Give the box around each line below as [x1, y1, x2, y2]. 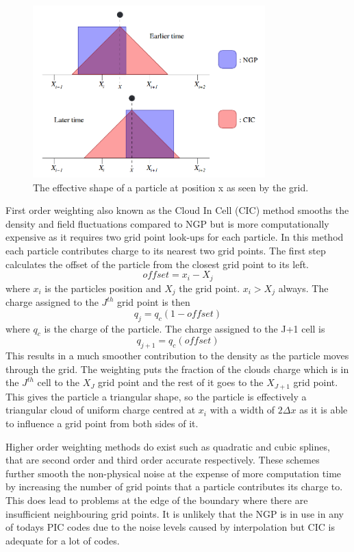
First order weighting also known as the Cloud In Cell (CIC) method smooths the [5, 203, 349, 217]
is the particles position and [45, 280, 162, 295]
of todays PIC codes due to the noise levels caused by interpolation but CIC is [5, 520, 335, 534]
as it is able [299, 403, 348, 417]
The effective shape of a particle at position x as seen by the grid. [33, 180, 309, 194]
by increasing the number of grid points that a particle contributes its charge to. [5, 479, 343, 494]
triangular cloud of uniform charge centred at [5, 403, 196, 417]
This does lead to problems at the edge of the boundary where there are [5, 492, 308, 507]
